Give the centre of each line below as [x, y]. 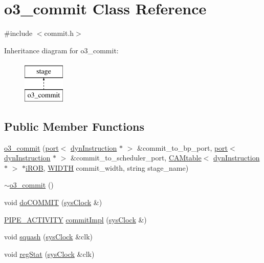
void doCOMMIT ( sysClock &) [53, 202]
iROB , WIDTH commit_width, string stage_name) [107, 167]
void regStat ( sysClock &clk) [49, 254]
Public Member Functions [74, 126]
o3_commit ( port [31, 147]
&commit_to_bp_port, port [182, 147]
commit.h [59, 33]
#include [18, 33]
